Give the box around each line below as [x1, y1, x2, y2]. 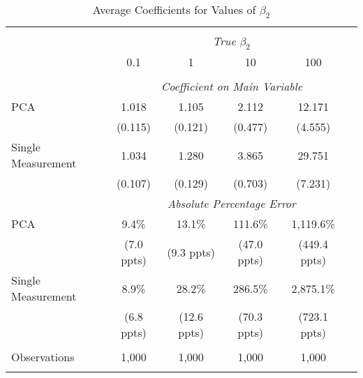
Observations [11, 349, 75, 365]
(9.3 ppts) [167, 243, 215, 260]
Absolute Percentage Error [168, 195, 296, 212]
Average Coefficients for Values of [92, 1, 256, 17]
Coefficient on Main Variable [161, 78, 303, 95]
